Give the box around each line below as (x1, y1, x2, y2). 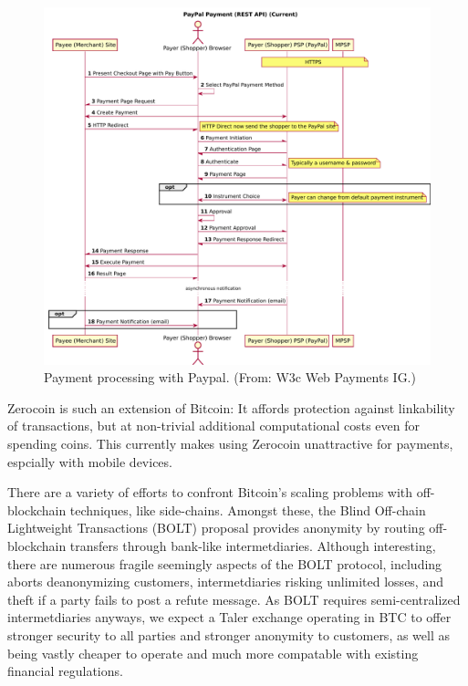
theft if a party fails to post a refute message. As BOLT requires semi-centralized (7, 589, 461, 608)
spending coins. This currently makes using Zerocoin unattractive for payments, (7, 434, 453, 453)
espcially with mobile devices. (7, 452, 172, 471)
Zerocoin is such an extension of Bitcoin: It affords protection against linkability (7, 398, 455, 417)
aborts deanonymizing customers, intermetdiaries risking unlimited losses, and (7, 572, 443, 591)
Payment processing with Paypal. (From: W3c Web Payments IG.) (44, 368, 416, 387)
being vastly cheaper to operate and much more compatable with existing (7, 643, 419, 662)
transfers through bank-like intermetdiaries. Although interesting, (69, 536, 436, 556)
